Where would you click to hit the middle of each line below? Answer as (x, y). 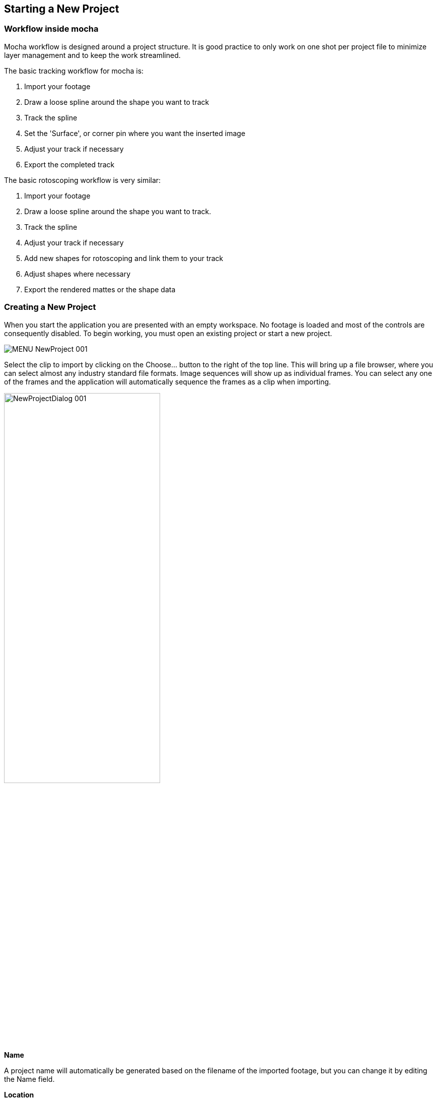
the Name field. (29, 1079)
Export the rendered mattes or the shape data (100, 289)
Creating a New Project (50, 307)
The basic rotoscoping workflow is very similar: (83, 180)
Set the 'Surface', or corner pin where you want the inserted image (135, 133)
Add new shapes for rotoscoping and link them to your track (124, 258)
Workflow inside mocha (51, 29)
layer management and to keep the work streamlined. (92, 55)
